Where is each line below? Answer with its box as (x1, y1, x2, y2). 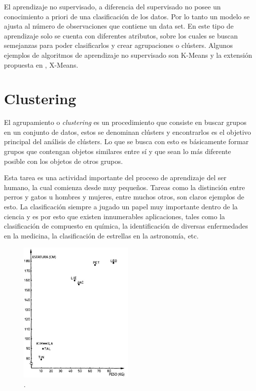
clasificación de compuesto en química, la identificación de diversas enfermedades (4, 221, 248, 231)
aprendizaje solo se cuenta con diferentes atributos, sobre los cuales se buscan (4, 30, 238, 40)
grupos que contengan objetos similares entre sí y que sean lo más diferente (4, 146, 231, 156)
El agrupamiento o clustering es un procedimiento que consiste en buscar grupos (4, 117, 247, 127)
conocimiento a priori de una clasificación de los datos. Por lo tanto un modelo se (4, 11, 250, 21)
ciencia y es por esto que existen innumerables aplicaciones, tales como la (4, 211, 225, 221)
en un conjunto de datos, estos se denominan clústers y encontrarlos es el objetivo (4, 126, 251, 137)
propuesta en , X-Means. (4, 59, 78, 70)
